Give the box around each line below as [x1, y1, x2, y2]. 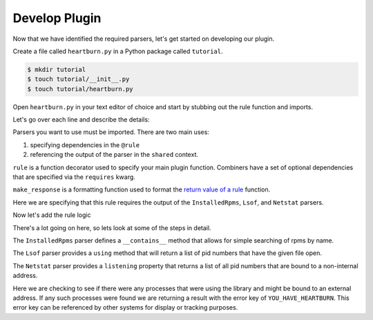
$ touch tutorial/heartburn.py [27, 85, 134, 93]
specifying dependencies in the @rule [30, 140, 140, 149]
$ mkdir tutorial [27, 66, 86, 73]
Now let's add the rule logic [12, 211, 91, 219]
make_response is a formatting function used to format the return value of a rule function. [12, 185, 271, 194]
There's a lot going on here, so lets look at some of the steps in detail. [12, 223, 211, 232]
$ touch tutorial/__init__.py [27, 75, 130, 83]
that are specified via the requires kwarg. [12, 173, 136, 181]
